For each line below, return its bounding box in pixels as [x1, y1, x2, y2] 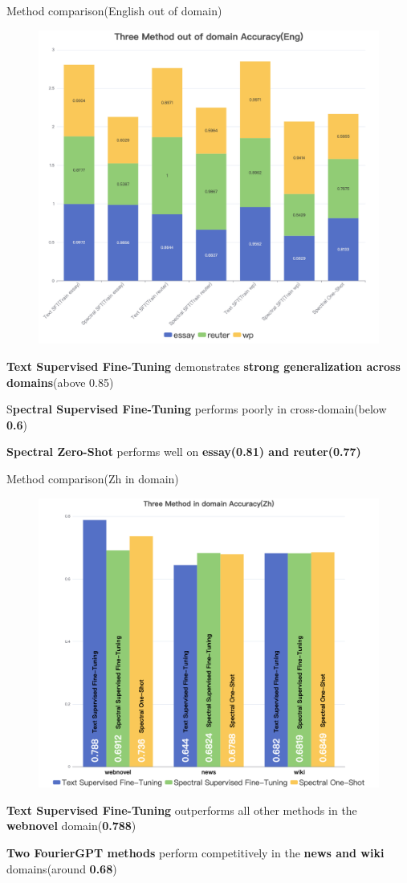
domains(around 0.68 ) [6, 860, 117, 877]
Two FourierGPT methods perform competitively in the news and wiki [6, 844, 385, 861]
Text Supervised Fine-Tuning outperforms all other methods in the [6, 801, 357, 818]
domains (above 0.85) [6, 373, 114, 390]
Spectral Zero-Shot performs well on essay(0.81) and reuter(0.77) [6, 443, 361, 460]
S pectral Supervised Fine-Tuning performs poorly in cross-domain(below [6, 401, 387, 417]
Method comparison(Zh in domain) [6, 470, 179, 487]
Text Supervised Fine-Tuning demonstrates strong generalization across [6, 358, 401, 375]
